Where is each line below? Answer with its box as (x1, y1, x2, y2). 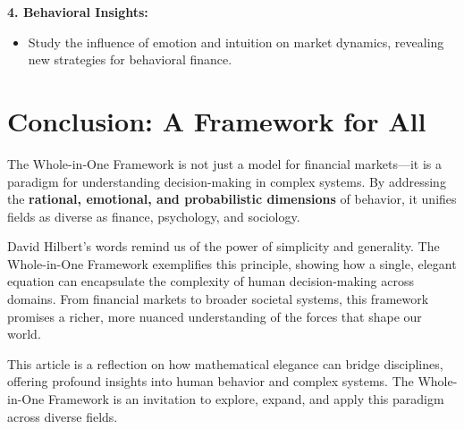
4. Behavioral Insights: (7, 3, 148, 21)
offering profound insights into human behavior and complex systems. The (7, 372, 414, 391)
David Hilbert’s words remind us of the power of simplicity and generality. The (7, 237, 440, 256)
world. (7, 324, 41, 343)
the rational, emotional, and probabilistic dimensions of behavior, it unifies (7, 189, 457, 208)
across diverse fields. (7, 407, 118, 425)
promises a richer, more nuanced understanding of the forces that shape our (7, 307, 422, 325)
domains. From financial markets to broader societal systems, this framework (7, 290, 429, 308)
